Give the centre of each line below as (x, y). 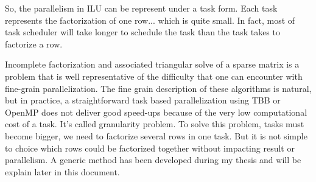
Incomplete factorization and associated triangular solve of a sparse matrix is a (152, 64)
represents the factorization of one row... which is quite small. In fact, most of (150, 20)
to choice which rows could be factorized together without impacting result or (150, 148)
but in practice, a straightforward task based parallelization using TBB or (143, 100)
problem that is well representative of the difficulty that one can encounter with (154, 76)
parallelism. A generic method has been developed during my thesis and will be (153, 160)
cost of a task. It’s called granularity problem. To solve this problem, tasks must (155, 124)
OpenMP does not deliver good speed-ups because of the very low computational (156, 112)
